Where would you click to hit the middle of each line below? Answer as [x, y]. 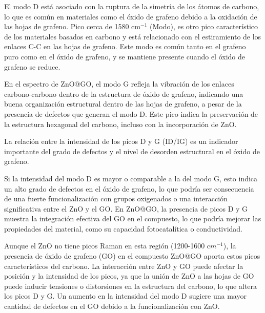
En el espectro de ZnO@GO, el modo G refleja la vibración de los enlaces [119, 84]
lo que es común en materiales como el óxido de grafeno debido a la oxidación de [131, 16]
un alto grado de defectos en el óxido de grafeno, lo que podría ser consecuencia [129, 188]
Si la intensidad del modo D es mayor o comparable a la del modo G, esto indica [131, 178]
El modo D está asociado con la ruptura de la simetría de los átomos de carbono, [132, 6]
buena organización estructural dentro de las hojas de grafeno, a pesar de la [123, 104]
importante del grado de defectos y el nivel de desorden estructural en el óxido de [132, 151]
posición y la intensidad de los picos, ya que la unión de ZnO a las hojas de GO [129, 276]
